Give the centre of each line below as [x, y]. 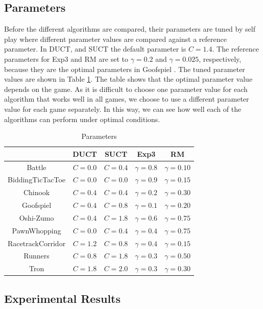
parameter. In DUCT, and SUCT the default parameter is [95, 49]
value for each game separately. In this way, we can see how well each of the [123, 109]
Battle [37, 167]
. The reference [235, 49]
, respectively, [220, 58]
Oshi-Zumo [37, 217]
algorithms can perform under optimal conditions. [82, 119]
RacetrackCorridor [37, 243]
